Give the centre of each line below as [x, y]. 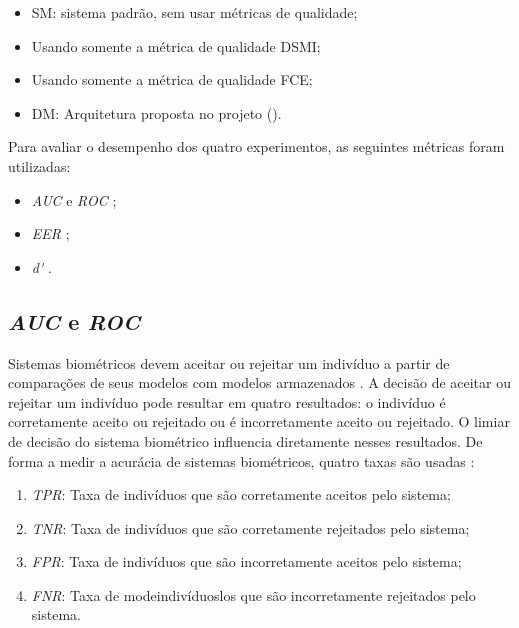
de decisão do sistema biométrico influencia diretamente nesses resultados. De [245, 440]
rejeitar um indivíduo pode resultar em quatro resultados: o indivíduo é [227, 401]
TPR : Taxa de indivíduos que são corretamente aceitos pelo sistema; [241, 494]
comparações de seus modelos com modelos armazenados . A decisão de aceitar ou [259, 382]
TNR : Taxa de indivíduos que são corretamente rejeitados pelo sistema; [250, 527]
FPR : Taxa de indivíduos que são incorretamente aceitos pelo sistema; [246, 561]
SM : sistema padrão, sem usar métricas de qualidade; [194, 12]
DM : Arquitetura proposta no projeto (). [156, 112]
